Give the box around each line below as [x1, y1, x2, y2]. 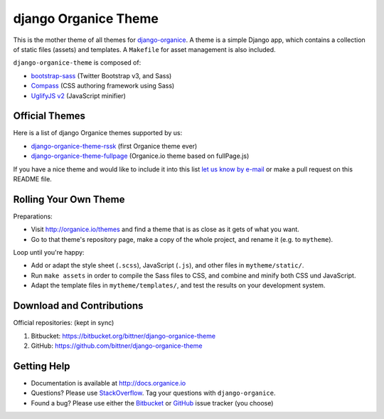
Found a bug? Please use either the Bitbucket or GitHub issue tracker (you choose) [31, 398, 274, 407]
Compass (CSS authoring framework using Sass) [31, 82, 175, 90]
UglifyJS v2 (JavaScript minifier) [31, 91, 126, 100]
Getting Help [13, 360, 70, 372]
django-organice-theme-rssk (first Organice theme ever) [31, 142, 198, 150]
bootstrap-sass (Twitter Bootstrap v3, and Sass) [31, 71, 172, 80]
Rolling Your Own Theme [13, 193, 125, 206]
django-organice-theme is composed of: [13, 58, 142, 67]
